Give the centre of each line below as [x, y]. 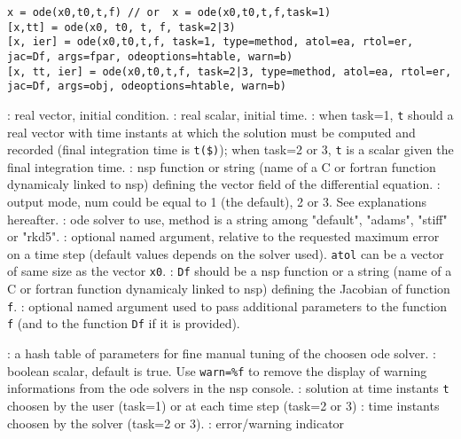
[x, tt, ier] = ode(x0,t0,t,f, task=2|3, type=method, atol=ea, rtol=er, [230, 71]
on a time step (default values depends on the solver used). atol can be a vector [226, 253]
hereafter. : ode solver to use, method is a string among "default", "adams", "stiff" [227, 219]
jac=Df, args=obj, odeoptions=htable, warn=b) [147, 86]
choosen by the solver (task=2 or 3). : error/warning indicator [176, 423]
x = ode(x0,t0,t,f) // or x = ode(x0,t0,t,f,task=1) [169, 12]
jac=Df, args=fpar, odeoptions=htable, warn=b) [150, 56]
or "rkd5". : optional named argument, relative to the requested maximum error [223, 236]
